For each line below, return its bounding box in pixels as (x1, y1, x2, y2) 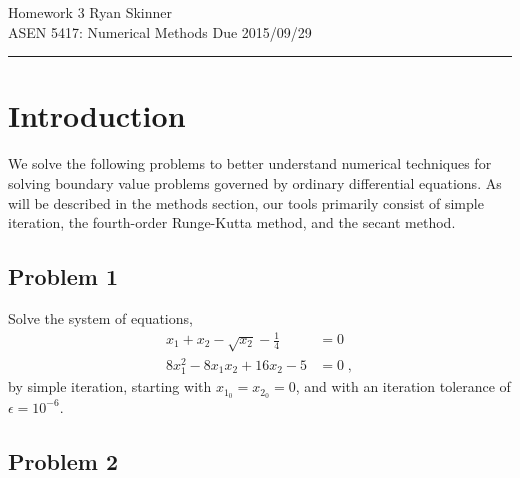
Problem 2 (8, 445, 118, 476)
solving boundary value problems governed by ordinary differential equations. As (8, 172, 502, 193)
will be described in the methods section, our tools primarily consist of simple (8, 192, 484, 213)
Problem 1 (8, 261, 118, 292)
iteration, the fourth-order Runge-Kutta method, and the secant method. (8, 212, 456, 233)
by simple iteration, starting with (8, 376, 212, 397)
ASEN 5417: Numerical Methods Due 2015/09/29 (8, 21, 312, 42)
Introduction (8, 95, 186, 136)
